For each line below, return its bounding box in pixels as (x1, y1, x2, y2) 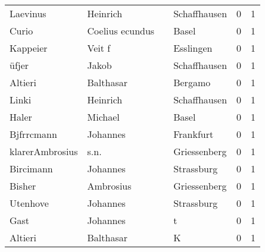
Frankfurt (173, 127, 214, 141)
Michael (87, 110, 120, 124)
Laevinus (10, 7, 46, 20)
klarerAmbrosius (10, 144, 78, 158)
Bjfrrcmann (10, 127, 57, 141)
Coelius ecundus (87, 24, 155, 37)
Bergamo (173, 75, 211, 89)
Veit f (87, 41, 111, 55)
